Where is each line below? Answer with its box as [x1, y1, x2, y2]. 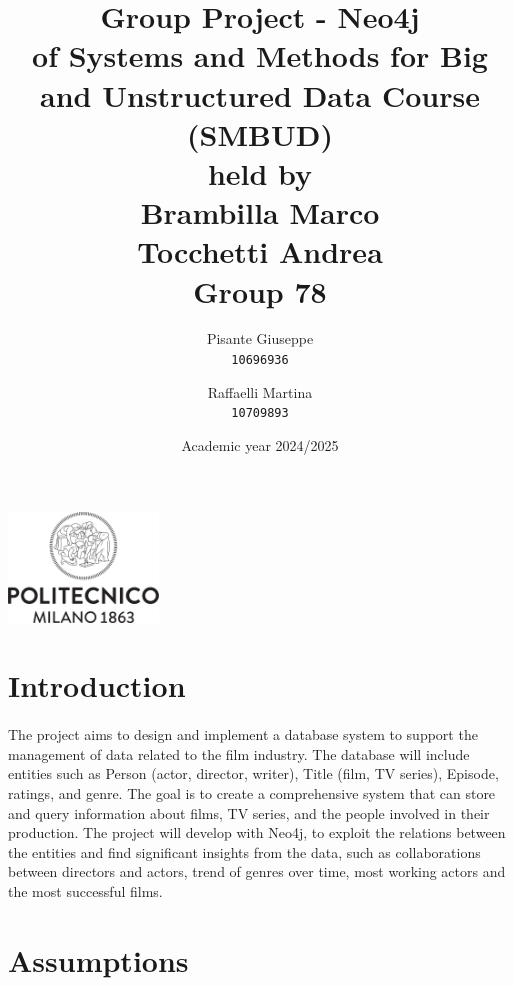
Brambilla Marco [140, 192, 380, 233]
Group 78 [193, 270, 327, 311]
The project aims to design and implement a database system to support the [8, 724, 478, 745]
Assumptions [8, 939, 189, 980]
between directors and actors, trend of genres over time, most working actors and [8, 861, 506, 882]
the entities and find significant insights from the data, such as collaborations [8, 841, 481, 862]
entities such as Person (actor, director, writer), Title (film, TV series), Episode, [8, 763, 499, 784]
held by [207, 152, 313, 193]
